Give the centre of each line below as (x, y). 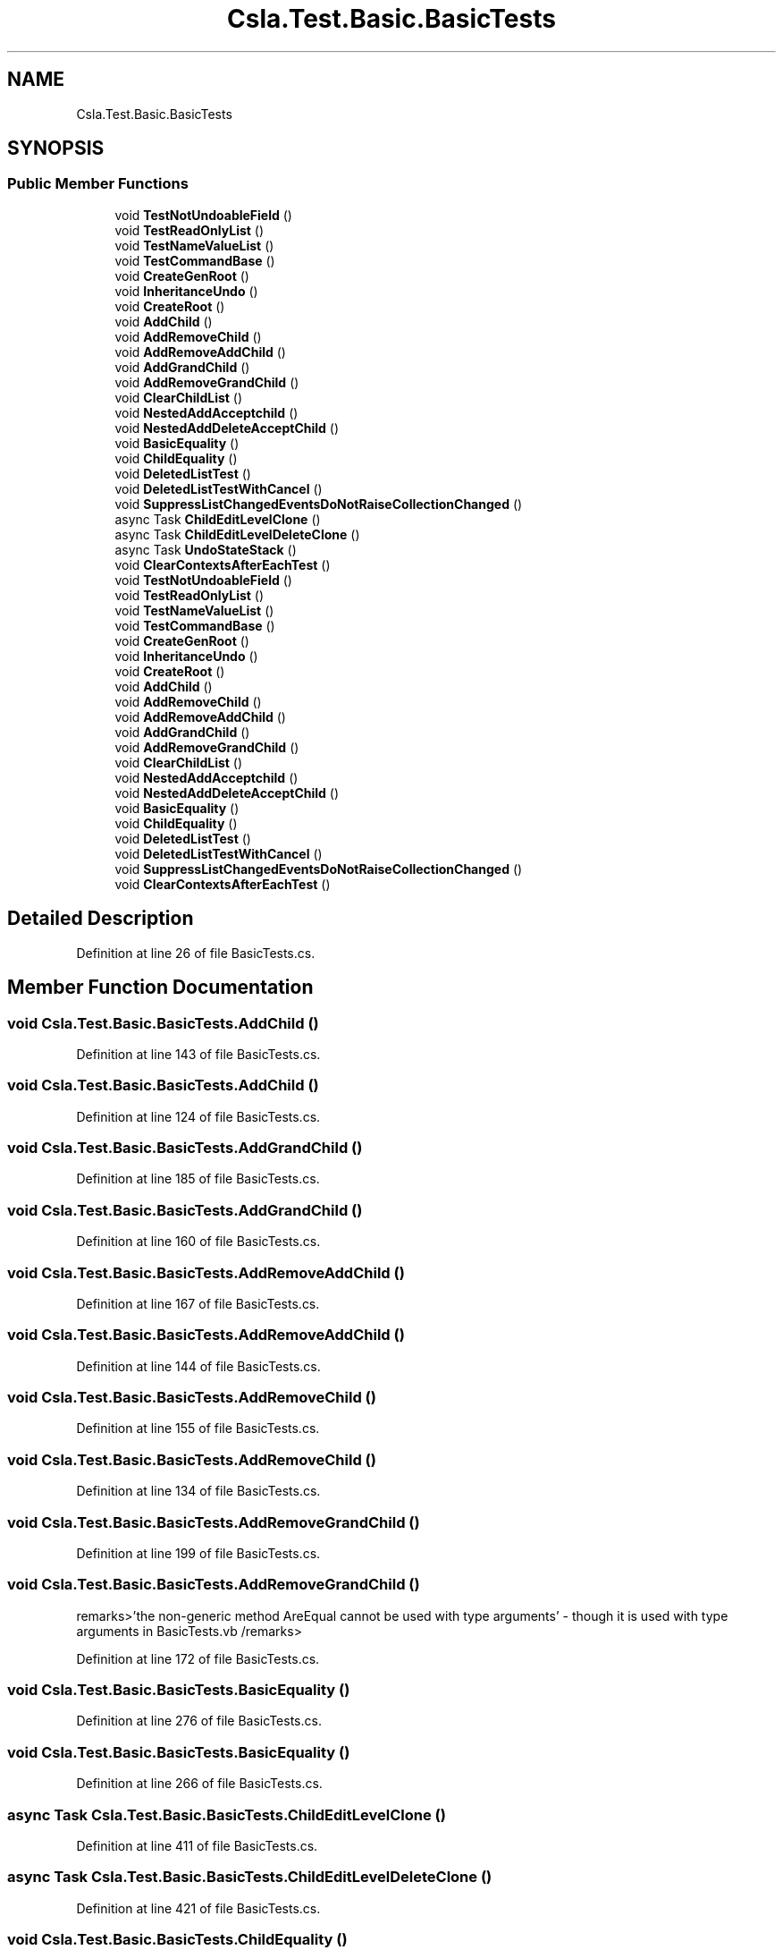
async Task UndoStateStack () (206, 549)
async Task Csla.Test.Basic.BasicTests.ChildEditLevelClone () (227, 1814)
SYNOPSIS (56, 148)
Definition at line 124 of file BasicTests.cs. (198, 1116)
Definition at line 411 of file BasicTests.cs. (197, 1845)
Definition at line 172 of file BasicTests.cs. (198, 1658)
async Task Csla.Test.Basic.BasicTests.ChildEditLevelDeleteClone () (250, 1877)
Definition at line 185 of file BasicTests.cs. (198, 1179)
